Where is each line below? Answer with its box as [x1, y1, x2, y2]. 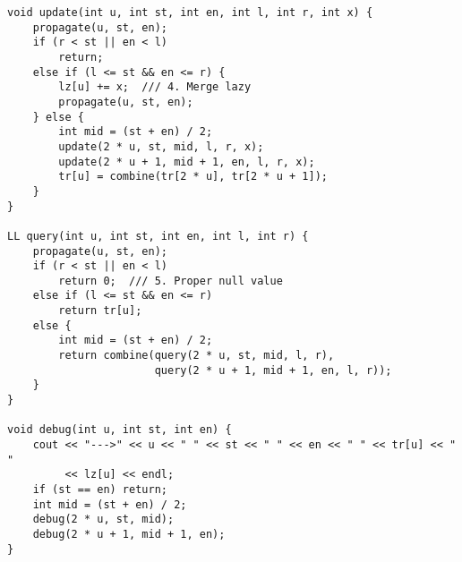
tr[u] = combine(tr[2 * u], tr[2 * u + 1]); [58, 170, 328, 183]
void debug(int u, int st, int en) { [7, 423, 232, 437]
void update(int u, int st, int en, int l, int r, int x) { [7, 6, 373, 19]
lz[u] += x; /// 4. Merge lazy [58, 81, 252, 94]
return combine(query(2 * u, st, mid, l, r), [58, 349, 335, 362]
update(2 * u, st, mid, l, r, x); [58, 140, 264, 153]
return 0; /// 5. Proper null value [58, 274, 283, 287]
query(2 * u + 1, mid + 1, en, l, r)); [154, 363, 392, 377]
